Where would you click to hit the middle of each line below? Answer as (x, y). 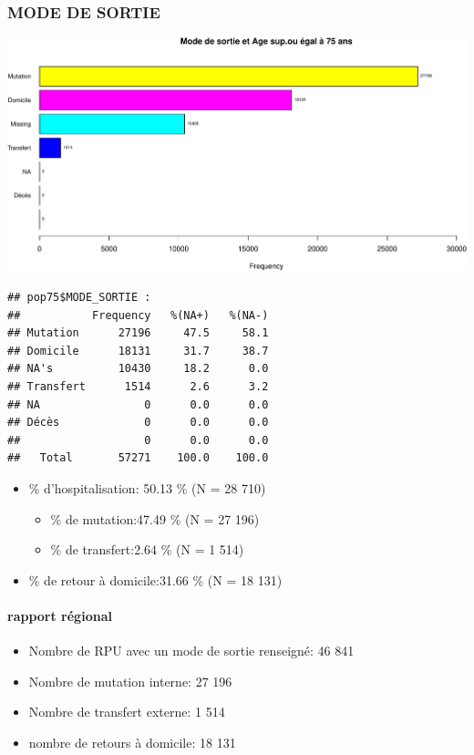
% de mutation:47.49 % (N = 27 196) (155, 518)
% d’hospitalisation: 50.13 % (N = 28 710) (147, 487)
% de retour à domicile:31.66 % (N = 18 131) (155, 579)
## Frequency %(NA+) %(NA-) (138, 315)
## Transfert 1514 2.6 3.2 (138, 386)
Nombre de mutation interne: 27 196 (130, 681)
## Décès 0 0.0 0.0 (138, 423)
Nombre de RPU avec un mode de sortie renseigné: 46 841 (191, 651)
